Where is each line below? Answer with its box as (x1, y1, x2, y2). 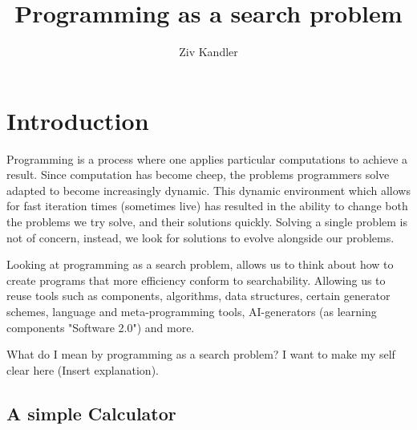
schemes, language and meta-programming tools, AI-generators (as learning (6, 303, 377, 319)
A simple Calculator (6, 400, 176, 425)
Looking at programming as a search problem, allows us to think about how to (6, 256, 394, 273)
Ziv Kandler (179, 43, 238, 60)
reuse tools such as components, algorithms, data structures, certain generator (6, 287, 391, 304)
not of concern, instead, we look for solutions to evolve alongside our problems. (6, 229, 395, 245)
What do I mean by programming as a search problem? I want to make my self (6, 346, 395, 363)
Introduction (6, 103, 149, 136)
